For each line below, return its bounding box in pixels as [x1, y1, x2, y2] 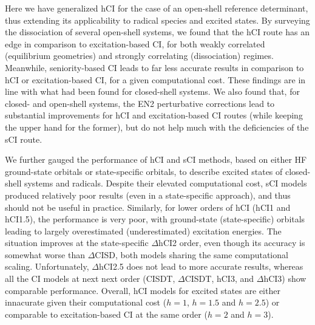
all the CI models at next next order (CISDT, [5, 272, 175, 285]
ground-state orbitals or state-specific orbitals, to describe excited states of [5, 165, 283, 177]
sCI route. [5, 132, 42, 145]
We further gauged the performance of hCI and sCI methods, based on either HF [5, 153, 307, 166]
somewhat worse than [5, 248, 86, 261]
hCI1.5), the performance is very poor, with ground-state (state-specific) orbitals [5, 213, 305, 225]
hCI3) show [263, 272, 307, 285]
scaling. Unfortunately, [5, 260, 89, 273]
